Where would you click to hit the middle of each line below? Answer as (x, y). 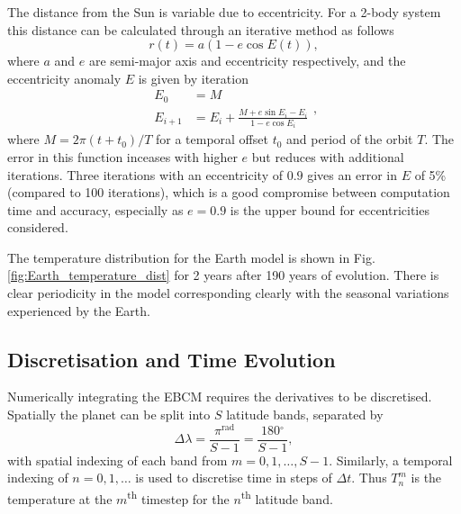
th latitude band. (287, 497)
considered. (38, 227)
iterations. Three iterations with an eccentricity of (145, 174)
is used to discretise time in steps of (234, 478)
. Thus (369, 478)
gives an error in (352, 174)
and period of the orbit (350, 139)
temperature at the (60, 498)
